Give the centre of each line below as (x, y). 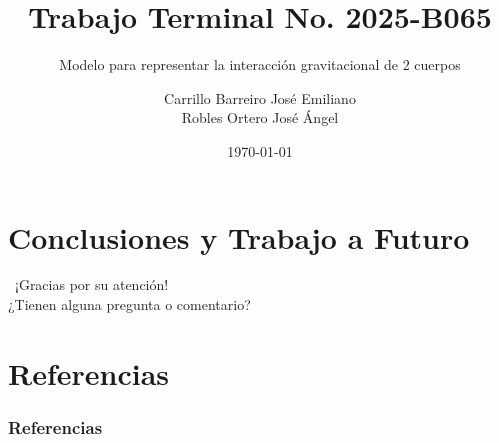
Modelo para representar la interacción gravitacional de (228, 64)
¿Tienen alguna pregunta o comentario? (129, 304)
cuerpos (437, 64)
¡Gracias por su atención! (91, 284)
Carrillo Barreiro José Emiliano (260, 97)
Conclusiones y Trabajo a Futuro (239, 236)
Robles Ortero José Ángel (260, 117)
